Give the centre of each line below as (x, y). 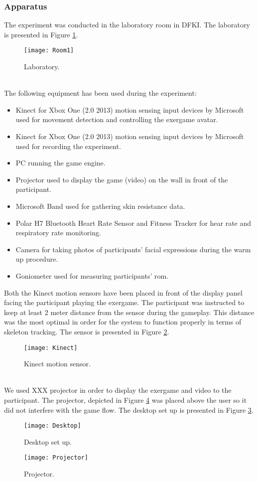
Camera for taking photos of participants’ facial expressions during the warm (133, 249)
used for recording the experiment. (68, 146)
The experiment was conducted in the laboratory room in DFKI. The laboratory (127, 25)
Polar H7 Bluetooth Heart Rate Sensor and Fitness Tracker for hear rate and (133, 223)
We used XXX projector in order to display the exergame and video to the (118, 390)
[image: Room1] (49, 51)
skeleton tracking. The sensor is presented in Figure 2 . (87, 331)
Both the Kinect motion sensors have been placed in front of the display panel (123, 292)
